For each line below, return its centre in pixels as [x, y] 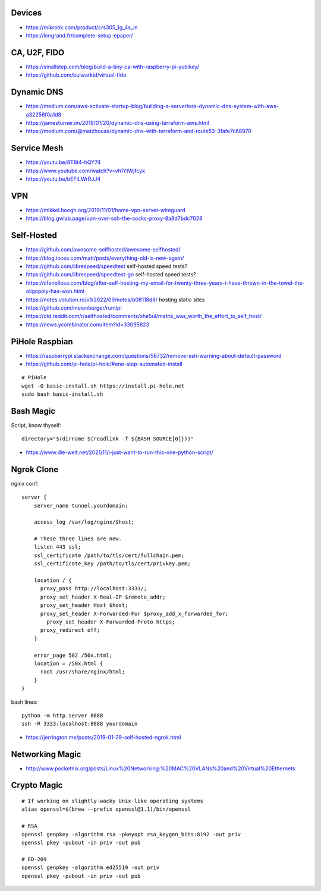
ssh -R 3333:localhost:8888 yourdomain [80, 724]
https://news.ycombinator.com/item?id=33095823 [88, 325]
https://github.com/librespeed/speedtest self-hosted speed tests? [107, 266]
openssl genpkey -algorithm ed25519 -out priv [91, 868]
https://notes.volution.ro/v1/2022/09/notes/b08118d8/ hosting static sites [115, 300]
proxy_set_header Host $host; [84, 605]
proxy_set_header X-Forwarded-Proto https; [111, 622]
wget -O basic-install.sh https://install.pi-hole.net [103, 386]
